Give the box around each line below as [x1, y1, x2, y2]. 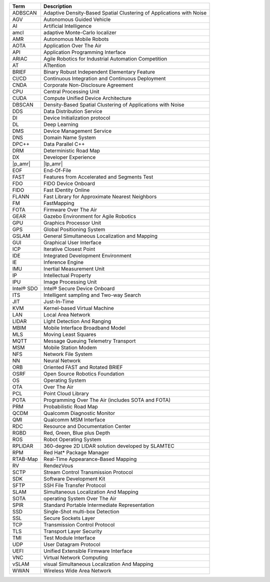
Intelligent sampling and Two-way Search [43, 291, 141, 298]
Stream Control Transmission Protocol [43, 469, 133, 475]
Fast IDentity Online [43, 186, 90, 193]
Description [43, 3, 72, 9]
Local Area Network [43, 311, 90, 318]
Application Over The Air [43, 42, 102, 49]
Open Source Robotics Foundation [43, 370, 124, 377]
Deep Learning [43, 121, 78, 127]
